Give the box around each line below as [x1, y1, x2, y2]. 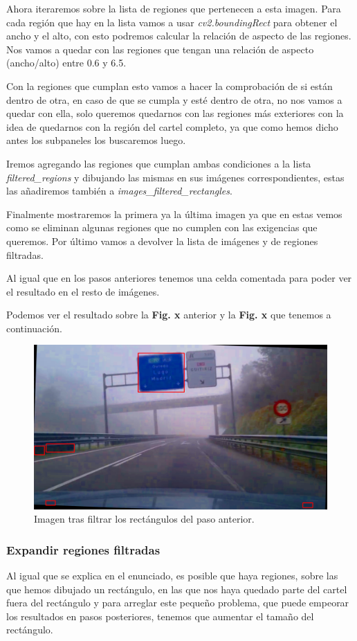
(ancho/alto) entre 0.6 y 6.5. [6, 55, 127, 70]
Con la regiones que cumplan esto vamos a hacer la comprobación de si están [6, 78, 333, 93]
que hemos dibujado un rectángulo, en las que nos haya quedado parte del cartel [6, 581, 347, 596]
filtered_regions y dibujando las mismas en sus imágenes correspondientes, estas [6, 170, 345, 184]
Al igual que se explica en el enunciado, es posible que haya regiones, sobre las [6, 568, 338, 582]
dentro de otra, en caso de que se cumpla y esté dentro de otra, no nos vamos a [6, 92, 342, 107]
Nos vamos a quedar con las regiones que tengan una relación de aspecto [6, 42, 314, 56]
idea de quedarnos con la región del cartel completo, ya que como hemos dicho [6, 119, 338, 134]
